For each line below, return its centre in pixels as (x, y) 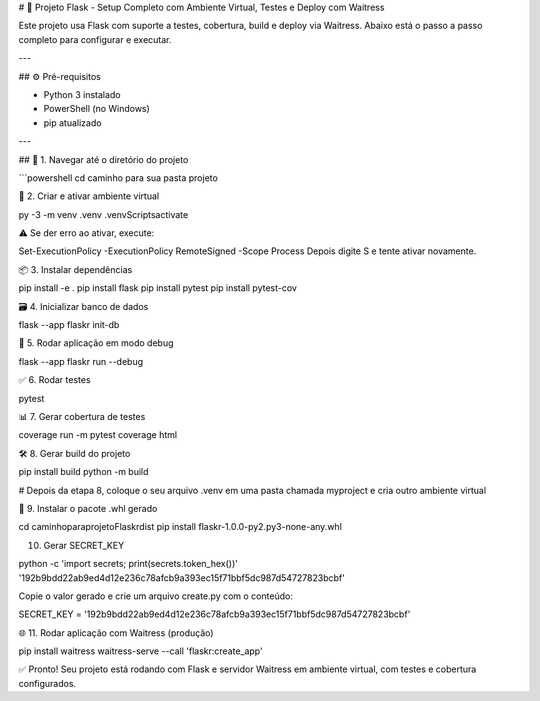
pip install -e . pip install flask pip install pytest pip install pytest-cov (157, 288)
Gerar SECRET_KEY (84, 545)
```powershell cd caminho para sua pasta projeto (118, 177)
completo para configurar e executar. (95, 39)
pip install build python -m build (83, 472)
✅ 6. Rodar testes (54, 380)
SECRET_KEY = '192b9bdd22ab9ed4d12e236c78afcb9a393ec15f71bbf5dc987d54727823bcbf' (214, 614)
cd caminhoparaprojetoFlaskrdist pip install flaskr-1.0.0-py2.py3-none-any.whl (180, 527)
